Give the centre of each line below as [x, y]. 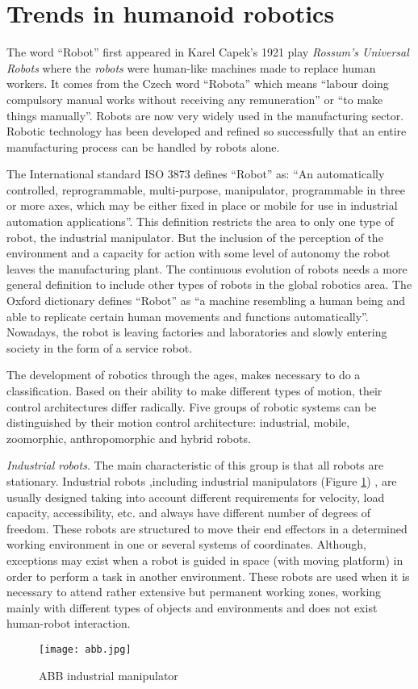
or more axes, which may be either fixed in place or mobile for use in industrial [202, 205]
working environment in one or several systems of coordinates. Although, [186, 544]
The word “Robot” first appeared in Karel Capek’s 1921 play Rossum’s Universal [208, 52]
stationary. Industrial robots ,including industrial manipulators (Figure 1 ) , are [202, 480]
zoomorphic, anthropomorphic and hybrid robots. [129, 438]
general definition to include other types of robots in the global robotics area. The [209, 284]
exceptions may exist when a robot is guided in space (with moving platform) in [205, 560]
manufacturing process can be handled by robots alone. [143, 146]
